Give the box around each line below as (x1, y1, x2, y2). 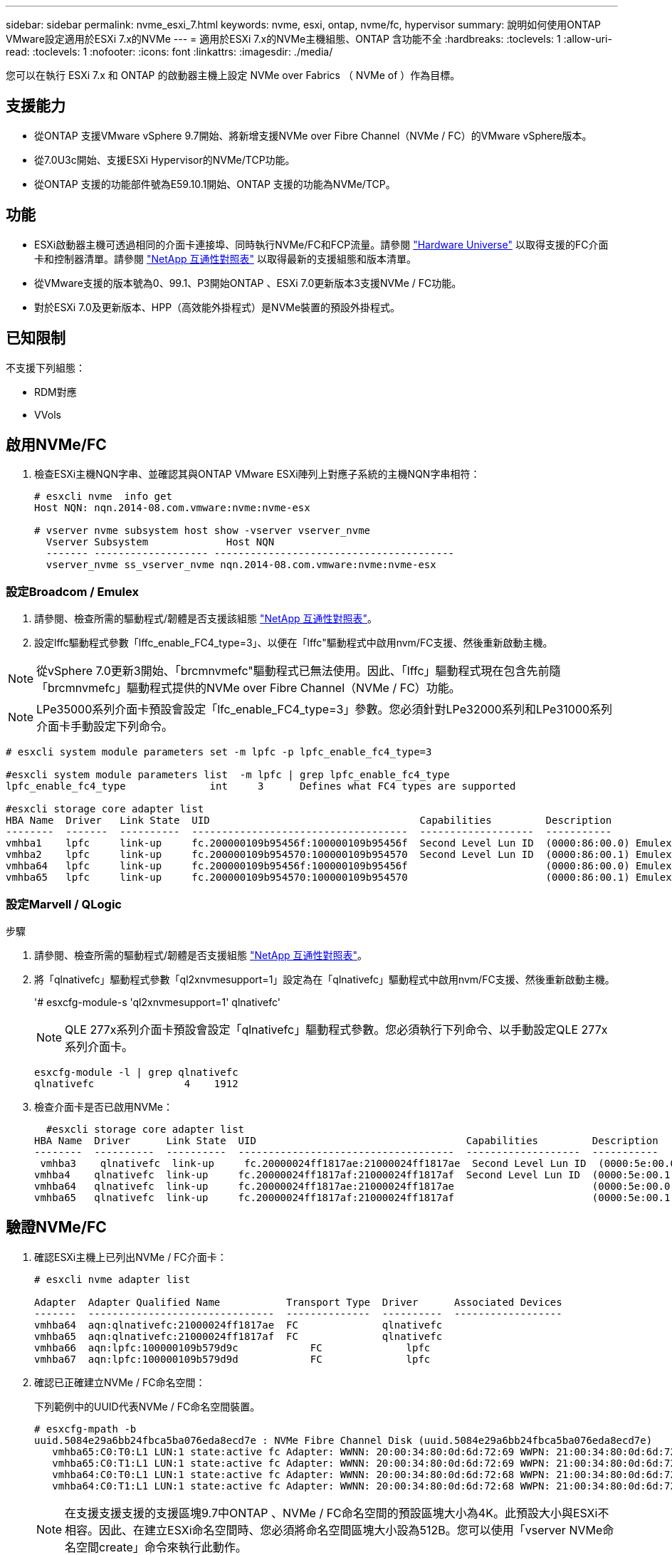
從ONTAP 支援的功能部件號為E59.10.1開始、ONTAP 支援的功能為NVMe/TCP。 (34, 177, 396, 190)
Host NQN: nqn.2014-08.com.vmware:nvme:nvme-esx (34, 502, 310, 514)
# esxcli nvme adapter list (34, 1273, 191, 1285)
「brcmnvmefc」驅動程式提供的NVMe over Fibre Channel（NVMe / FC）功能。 (36, 681, 461, 696)
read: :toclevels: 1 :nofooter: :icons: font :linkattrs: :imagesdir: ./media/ (6, 46, 333, 58)
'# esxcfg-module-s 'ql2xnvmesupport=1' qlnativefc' (34, 995, 280, 1008)
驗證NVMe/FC (6, 1218, 107, 1237)
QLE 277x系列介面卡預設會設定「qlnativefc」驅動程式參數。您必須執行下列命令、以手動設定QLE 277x (65, 1022, 608, 1037)
